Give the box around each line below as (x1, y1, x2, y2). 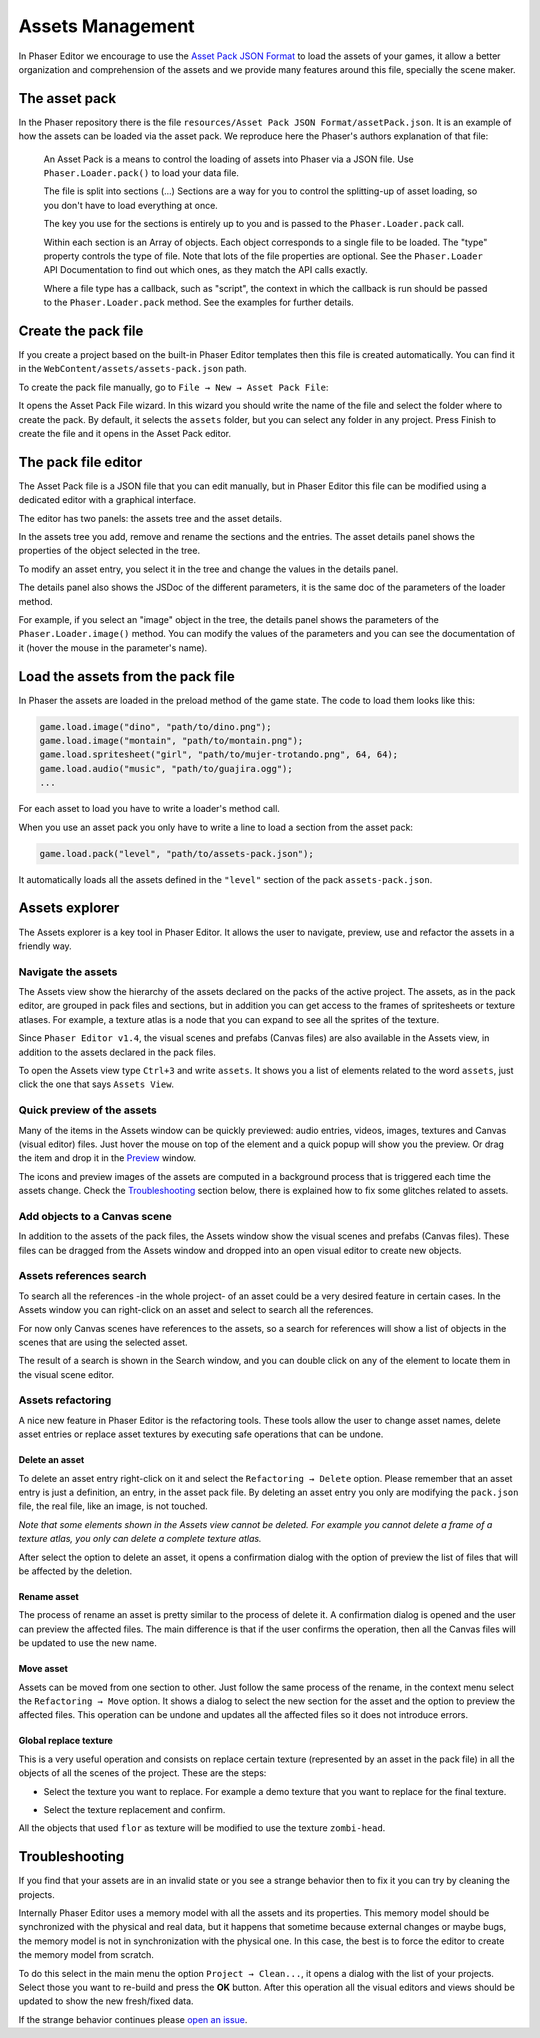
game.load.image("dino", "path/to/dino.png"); (39, 721, 272, 732)
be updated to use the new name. (18, 1637, 157, 1649)
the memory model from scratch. (18, 1949, 155, 1961)
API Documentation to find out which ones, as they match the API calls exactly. (43, 264, 369, 276)
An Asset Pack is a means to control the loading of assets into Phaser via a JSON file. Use (43, 153, 414, 165)
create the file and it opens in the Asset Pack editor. (18, 428, 232, 439)
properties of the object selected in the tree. (18, 545, 200, 557)
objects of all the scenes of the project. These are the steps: (18, 1767, 267, 1779)
